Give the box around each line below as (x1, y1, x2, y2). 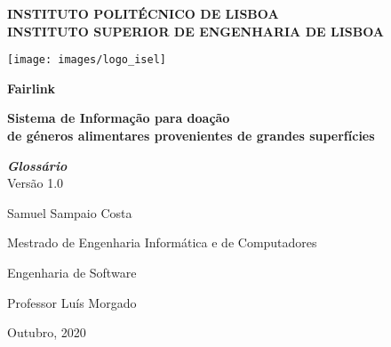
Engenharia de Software (7, 263, 137, 281)
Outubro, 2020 (7, 323, 86, 342)
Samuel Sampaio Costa (7, 203, 132, 222)
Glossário (7, 156, 68, 174)
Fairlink (7, 78, 56, 97)
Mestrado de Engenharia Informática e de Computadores (7, 233, 317, 252)
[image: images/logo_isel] (7, 53, 166, 67)
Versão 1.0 (7, 173, 64, 192)
